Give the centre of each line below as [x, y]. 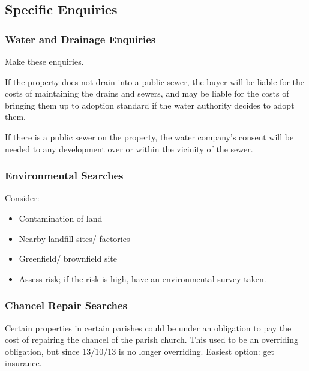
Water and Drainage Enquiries [80, 39]
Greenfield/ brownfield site [68, 258]
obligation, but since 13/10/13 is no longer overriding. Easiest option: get [140, 351]
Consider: [22, 198]
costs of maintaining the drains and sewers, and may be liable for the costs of [147, 93]
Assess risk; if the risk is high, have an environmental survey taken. [142, 278]
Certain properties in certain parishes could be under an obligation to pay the [148, 327]
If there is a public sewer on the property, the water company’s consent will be [149, 137]
